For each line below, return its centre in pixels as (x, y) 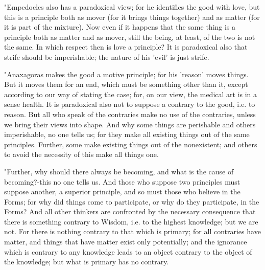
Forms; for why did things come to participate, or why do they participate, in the (132, 201)
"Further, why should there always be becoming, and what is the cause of (119, 171)
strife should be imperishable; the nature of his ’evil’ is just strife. (107, 57)
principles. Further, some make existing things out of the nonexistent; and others (131, 144)
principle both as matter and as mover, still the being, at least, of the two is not (130, 37)
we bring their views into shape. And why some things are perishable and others (130, 124)
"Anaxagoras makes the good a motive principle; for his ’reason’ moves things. (126, 74)
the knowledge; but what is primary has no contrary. (87, 262)
